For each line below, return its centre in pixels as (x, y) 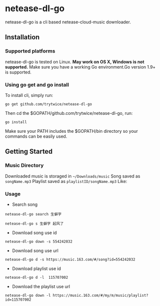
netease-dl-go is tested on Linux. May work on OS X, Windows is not (75, 62)
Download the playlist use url (41, 286)
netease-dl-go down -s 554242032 (39, 241)
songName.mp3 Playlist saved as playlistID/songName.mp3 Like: (66, 181)
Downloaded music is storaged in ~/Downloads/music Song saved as (73, 176)
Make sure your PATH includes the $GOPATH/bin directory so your (72, 131)
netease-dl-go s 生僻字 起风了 (34, 224)
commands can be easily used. (36, 136)
